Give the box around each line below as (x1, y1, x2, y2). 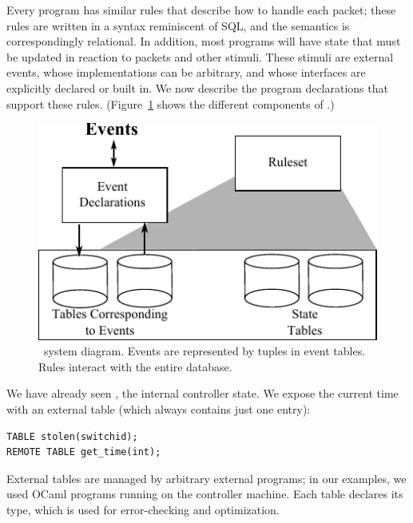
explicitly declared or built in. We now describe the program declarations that (6, 79, 388, 96)
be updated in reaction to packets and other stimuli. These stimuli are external (6, 48, 394, 65)
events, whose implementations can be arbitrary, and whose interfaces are (6, 64, 366, 81)
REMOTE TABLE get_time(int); (6, 446, 161, 458)
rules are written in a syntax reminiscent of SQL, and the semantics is (6, 17, 350, 34)
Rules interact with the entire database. (38, 358, 232, 374)
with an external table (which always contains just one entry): (6, 401, 311, 418)
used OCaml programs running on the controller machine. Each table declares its (6, 485, 403, 502)
